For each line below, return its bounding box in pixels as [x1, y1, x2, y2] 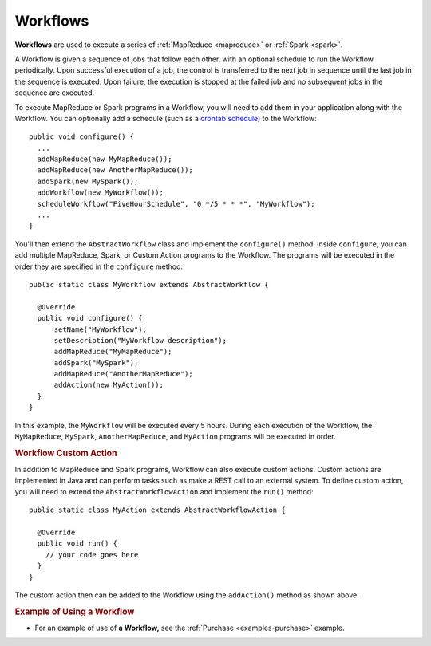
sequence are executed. [14, 88, 95, 97]
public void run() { [37, 539, 118, 548]
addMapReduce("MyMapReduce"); [53, 347, 172, 356]
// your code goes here [45, 550, 139, 559]
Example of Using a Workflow [14, 606, 135, 617]
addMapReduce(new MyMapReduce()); [37, 155, 172, 163]
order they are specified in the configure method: [14, 262, 184, 271]
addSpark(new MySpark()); [37, 176, 139, 186]
